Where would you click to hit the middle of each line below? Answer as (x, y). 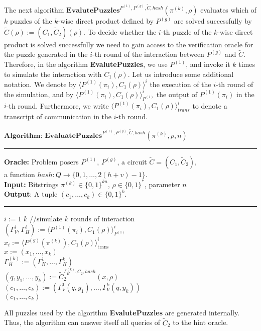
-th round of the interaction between (148, 54)
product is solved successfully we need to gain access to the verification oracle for (129, 44)
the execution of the (180, 84)
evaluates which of (228, 10)
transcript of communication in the (58, 116)
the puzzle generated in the (46, 54)
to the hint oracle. (201, 322)
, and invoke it (208, 64)
